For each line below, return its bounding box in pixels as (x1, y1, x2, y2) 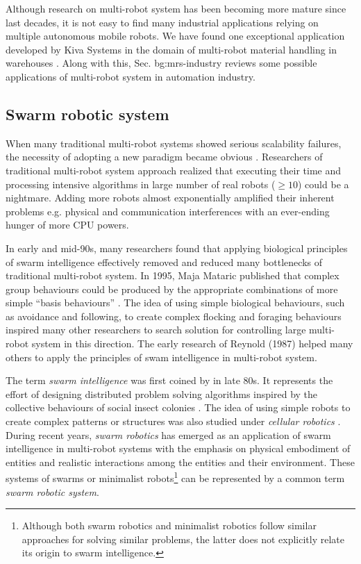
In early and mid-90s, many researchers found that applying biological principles (6, 240, 348, 255)
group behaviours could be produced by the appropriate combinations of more (6, 281, 338, 296)
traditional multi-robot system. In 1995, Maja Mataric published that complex (6, 268, 339, 283)
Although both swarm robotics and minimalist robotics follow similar (22, 518, 317, 533)
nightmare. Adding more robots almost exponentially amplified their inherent (6, 190, 335, 205)
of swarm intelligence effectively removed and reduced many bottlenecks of (6, 254, 322, 269)
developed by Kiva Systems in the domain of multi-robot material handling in (6, 42, 337, 56)
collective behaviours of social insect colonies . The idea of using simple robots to (6, 400, 351, 415)
